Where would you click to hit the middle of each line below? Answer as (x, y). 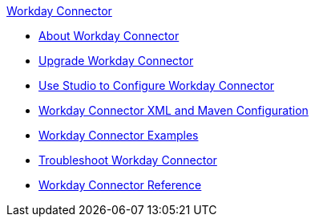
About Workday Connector (109, 36)
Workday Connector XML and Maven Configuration (174, 110)
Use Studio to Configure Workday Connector (157, 85)
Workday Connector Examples (119, 135)
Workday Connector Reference (120, 185)
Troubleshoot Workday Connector (128, 160)
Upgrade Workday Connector (116, 61)
